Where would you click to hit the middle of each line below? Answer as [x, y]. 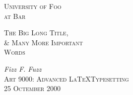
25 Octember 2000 [32, 88]
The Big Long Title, [36, 33]
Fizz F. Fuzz [23, 68]
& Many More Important [43, 42]
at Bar [15, 16]
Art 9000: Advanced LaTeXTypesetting [66, 78]
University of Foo [33, 6]
